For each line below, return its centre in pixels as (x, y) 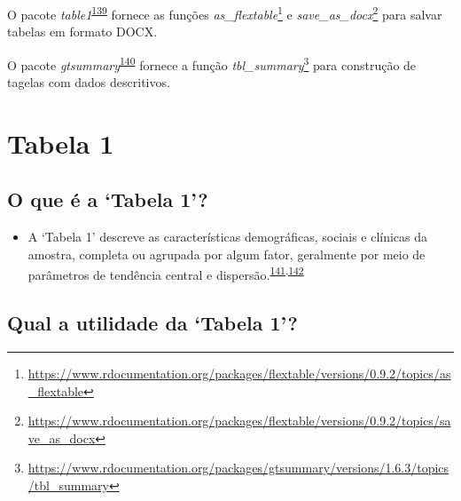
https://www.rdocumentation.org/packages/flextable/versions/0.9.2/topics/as (239, 373)
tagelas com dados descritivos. (89, 82)
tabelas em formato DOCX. (82, 32)
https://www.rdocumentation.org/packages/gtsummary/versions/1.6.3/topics (238, 468)
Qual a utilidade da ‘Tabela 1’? (152, 323)
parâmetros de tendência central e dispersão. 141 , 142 (166, 274)
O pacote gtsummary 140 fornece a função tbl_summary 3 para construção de (212, 63)
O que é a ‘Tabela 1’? (108, 199)
